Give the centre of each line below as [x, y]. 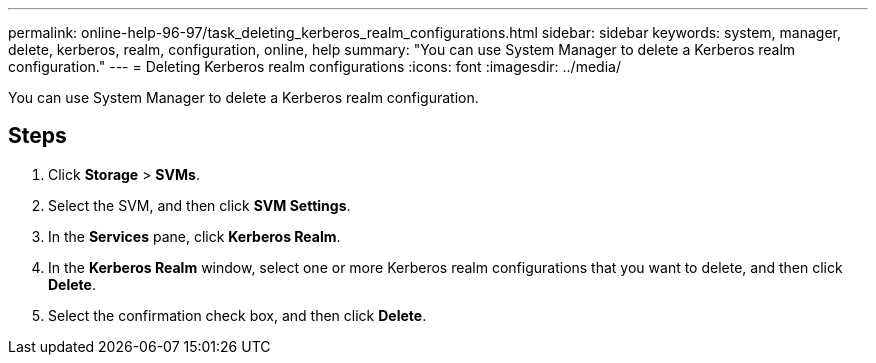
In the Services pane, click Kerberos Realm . [194, 236]
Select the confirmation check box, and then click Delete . [237, 315]
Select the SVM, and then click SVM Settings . [199, 205]
